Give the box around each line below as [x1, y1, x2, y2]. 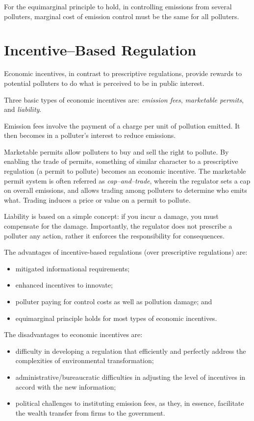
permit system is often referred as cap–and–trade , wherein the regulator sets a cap [4, 175, 251, 185]
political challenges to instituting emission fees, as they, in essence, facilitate [15, 398, 244, 408]
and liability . [4, 104, 42, 114]
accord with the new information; [15, 381, 116, 392]
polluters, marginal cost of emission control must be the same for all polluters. [4, 11, 239, 21]
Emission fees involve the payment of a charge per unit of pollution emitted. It [4, 120, 240, 131]
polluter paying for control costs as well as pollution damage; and [15, 296, 212, 306]
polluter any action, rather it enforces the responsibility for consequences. [4, 230, 225, 240]
